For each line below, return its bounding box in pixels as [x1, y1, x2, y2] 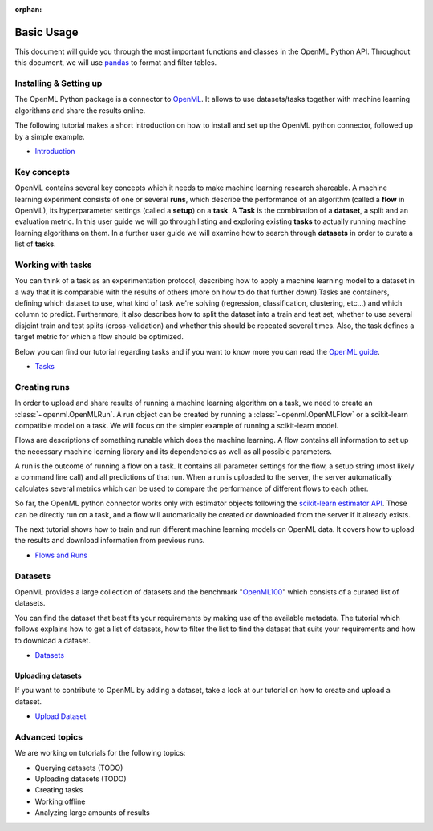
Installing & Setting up [14, 78, 103, 89]
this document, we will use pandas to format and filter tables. [14, 58, 217, 67]
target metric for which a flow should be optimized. [14, 332, 184, 342]
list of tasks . [14, 239, 56, 249]
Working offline [34, 797, 86, 806]
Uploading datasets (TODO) [34, 774, 127, 784]
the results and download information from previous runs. [14, 536, 205, 545]
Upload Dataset [34, 711, 87, 721]
